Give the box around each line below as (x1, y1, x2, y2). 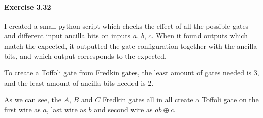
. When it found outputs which (151, 30, 248, 41)
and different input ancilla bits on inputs (4, 30, 131, 41)
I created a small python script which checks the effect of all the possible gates (4, 20, 249, 31)
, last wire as (46, 104, 86, 114)
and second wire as (94, 104, 153, 114)
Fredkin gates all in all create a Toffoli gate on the (102, 94, 259, 105)
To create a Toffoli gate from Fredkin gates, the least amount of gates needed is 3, (4, 67, 259, 78)
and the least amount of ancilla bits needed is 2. (4, 77, 154, 88)
